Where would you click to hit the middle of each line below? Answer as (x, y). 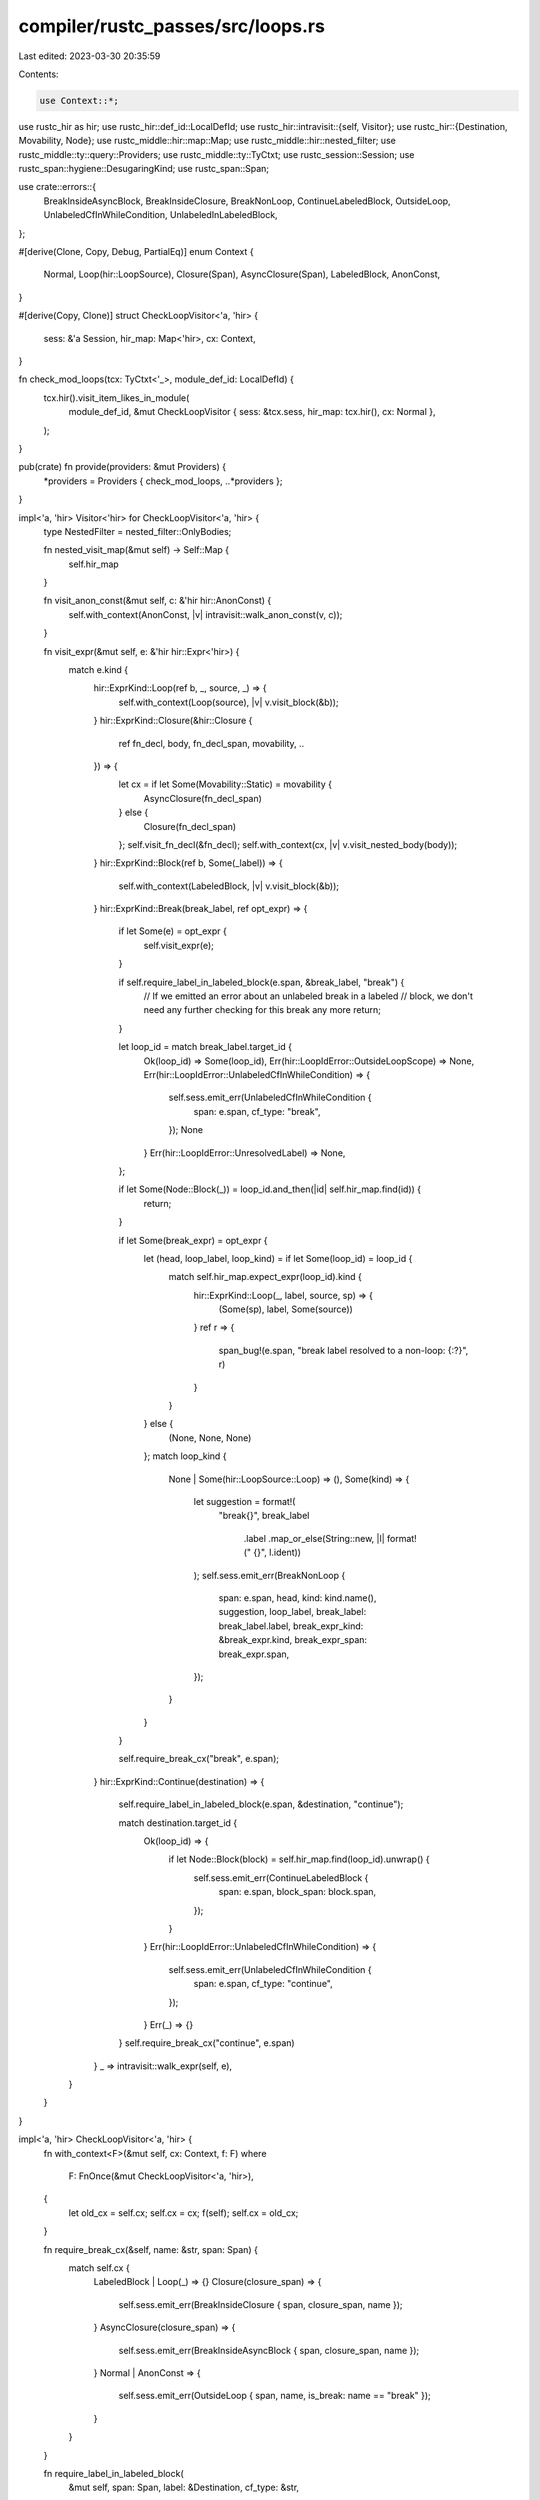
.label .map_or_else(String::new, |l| (314, 1538)
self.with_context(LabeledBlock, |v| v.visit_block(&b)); (229, 886)
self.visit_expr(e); (178, 945)
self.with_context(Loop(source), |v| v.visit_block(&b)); (228, 702)
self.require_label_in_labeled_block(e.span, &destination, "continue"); (261, 1804)
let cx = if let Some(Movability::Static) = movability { (225, 784)
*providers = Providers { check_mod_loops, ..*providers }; (163, 481)
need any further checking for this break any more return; (262, 1010)
